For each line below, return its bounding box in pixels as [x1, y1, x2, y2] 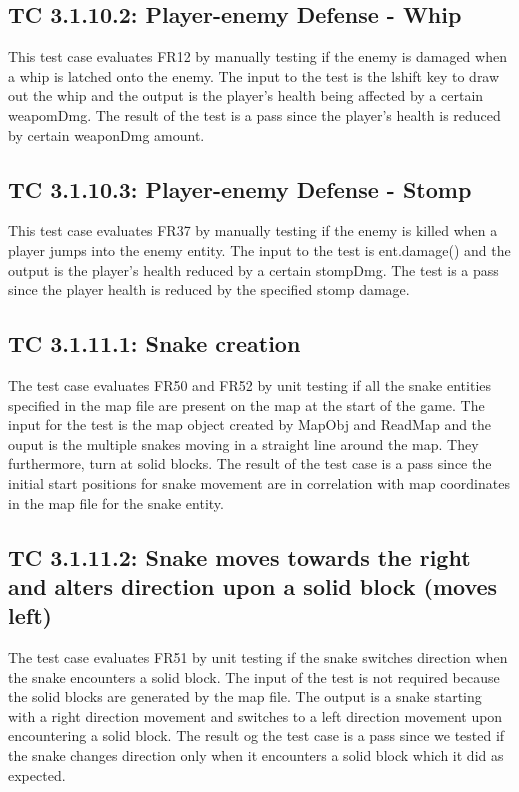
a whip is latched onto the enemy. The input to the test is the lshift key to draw [8, 65, 500, 86]
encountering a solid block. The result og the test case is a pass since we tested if [8, 725, 505, 746]
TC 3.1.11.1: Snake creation [8, 328, 301, 359]
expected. [8, 764, 66, 785]
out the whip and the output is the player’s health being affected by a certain [8, 85, 484, 106]
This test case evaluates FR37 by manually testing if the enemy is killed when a [8, 220, 498, 241]
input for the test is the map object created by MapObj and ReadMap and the [8, 414, 492, 435]
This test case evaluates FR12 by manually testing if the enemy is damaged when [8, 46, 507, 67]
